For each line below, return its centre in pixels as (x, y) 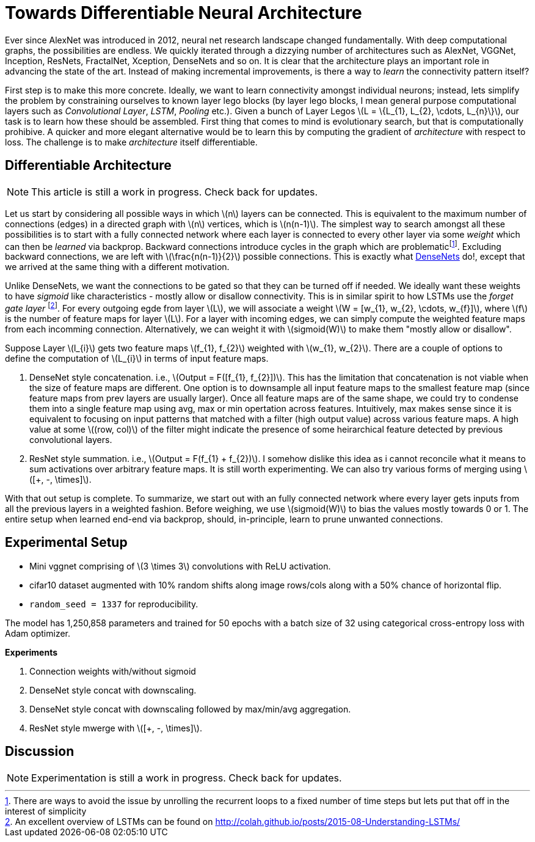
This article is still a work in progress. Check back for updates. (175, 192)
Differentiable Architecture (88, 166)
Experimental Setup (66, 543)
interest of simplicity (46, 811)
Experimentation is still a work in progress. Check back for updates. (187, 778)
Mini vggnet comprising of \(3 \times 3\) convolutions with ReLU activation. (180, 566)
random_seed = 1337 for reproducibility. (114, 604)
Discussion (40, 752)
